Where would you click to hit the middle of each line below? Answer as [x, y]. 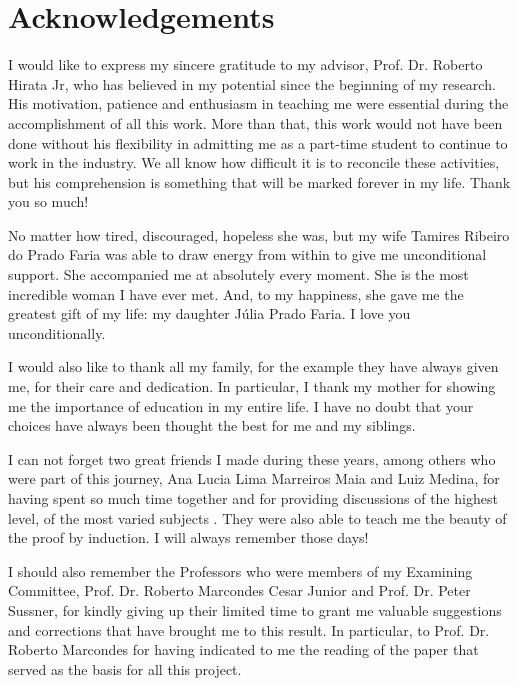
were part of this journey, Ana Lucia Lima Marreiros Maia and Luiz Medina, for [254, 478]
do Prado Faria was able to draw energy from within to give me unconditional [247, 254]
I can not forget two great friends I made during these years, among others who [252, 458]
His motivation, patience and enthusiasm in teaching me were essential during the [258, 103]
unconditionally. [57, 332]
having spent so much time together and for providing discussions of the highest [253, 498]
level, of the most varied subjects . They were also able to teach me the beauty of [257, 517]
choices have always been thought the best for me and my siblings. [212, 425]
